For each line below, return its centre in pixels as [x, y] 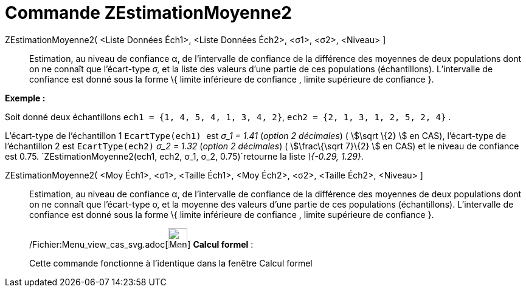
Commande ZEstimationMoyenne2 [148, 13]
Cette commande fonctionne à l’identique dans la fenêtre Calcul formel [171, 263]
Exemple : [25, 98]
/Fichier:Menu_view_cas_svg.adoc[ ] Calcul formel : [141, 244]
